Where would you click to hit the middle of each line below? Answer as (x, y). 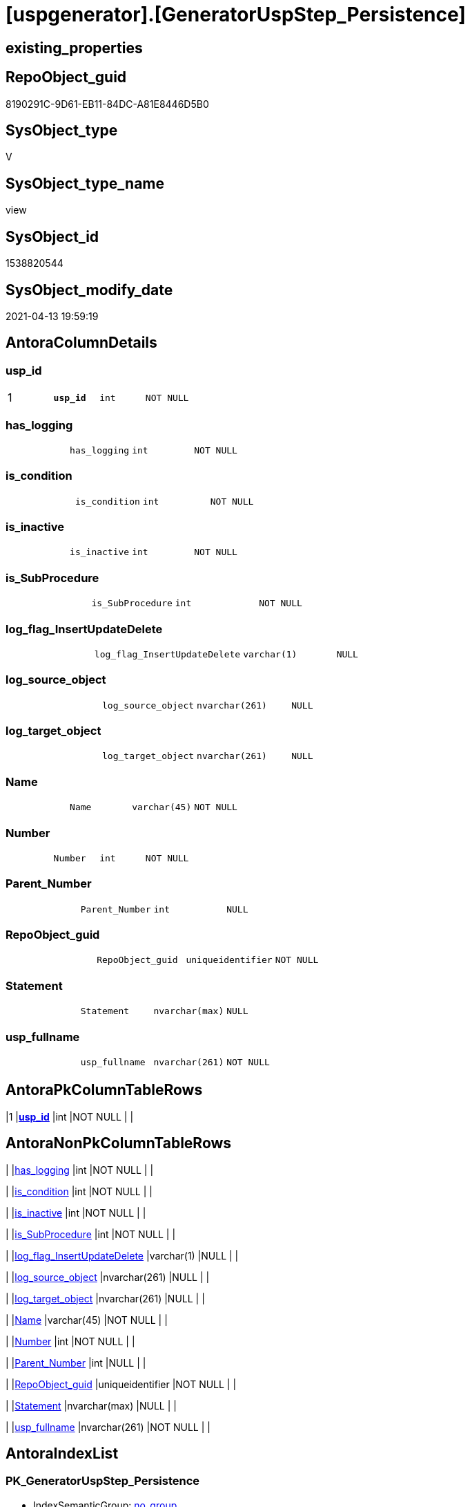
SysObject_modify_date (89, 290)
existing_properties (74, 48)
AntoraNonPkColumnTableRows (119, 1143)
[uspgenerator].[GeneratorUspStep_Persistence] (236, 15)
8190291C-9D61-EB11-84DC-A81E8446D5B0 (107, 104)
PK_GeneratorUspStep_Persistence (103, 1481)
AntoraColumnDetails (81, 343)
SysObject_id (52, 236)
